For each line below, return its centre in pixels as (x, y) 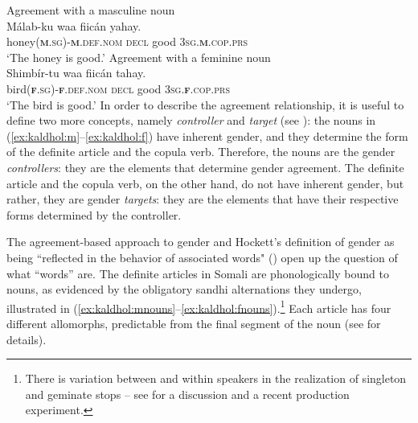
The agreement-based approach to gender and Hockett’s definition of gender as (201, 242)
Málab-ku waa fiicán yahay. (74, 25)
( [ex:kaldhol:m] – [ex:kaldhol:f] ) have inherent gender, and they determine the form (207, 136)
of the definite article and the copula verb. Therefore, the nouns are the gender (201, 152)
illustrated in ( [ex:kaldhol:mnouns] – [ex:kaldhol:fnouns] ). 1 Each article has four (199, 306)
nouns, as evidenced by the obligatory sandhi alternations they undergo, (184, 289)
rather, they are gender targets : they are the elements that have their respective (203, 199)
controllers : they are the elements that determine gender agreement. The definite (205, 167)
